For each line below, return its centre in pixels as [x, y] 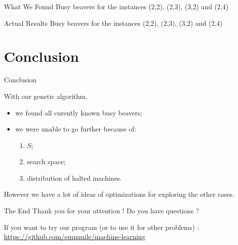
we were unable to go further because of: [76, 129]
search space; [46, 161]
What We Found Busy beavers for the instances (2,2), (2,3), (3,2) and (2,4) [116, 6]
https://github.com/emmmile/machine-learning [75, 236]
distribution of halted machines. [74, 178]
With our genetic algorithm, [46, 96]
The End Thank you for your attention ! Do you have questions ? [101, 211]
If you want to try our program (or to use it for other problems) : [102, 227]
